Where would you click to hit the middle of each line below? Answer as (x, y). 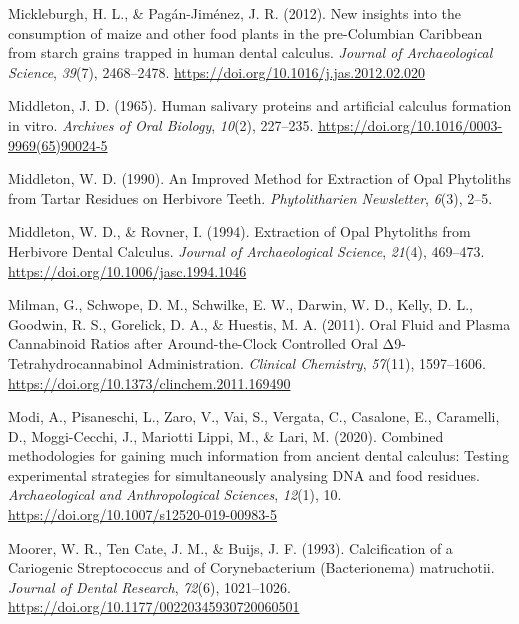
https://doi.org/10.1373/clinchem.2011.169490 (149, 382)
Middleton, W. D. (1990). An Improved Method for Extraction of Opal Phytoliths (259, 178)
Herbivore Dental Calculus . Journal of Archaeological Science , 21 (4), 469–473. (246, 250)
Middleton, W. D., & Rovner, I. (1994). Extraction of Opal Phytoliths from (239, 231)
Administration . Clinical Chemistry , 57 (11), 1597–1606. (316, 362)
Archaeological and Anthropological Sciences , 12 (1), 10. (175, 494)
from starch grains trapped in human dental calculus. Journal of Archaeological (250, 52)
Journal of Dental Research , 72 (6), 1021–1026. (149, 586)
